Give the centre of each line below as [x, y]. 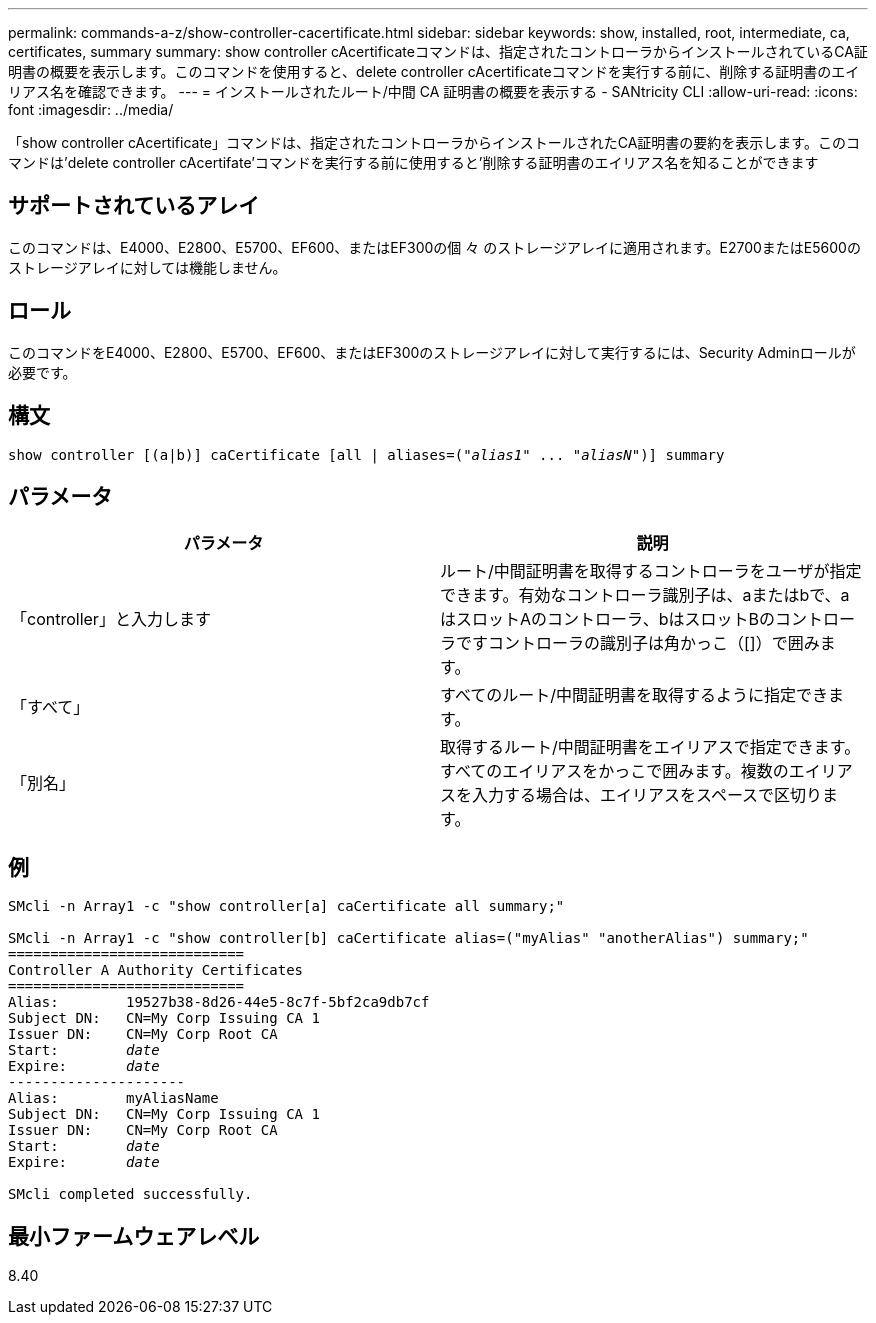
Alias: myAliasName [113, 1098]
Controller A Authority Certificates [156, 970]
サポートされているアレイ [134, 206]
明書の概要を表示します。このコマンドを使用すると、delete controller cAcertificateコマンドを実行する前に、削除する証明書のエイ [434, 71]
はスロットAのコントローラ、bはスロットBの [607, 619]
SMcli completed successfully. [130, 1194]
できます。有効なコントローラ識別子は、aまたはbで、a [645, 595]
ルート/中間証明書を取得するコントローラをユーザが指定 [651, 571]
